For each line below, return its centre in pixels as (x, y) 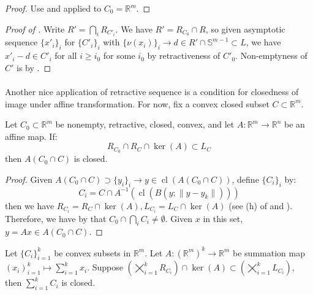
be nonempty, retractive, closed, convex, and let (145, 124)
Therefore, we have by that (56, 218)
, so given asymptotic (245, 29)
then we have (30, 205)
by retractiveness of (184, 56)
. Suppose (105, 267)
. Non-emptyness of (271, 56)
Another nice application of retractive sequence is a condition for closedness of (152, 91)
